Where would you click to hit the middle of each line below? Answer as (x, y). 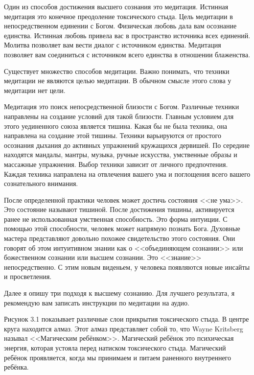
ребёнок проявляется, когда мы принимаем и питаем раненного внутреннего (118, 357)
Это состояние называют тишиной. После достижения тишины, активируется (119, 209)
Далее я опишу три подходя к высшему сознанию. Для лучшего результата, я (119, 293)
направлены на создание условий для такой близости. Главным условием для (119, 116)
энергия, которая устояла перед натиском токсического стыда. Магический (115, 348)
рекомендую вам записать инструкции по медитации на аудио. (97, 302)
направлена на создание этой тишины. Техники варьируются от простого (113, 135)
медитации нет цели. (35, 90)
